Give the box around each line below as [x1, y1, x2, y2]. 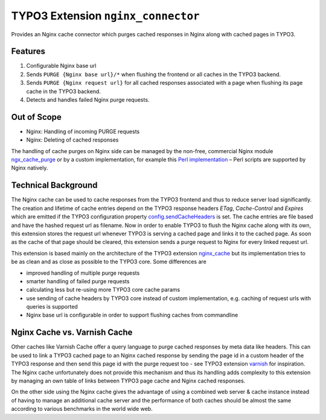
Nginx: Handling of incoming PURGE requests [26, 128, 140, 135]
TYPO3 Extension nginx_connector [11, 9, 200, 22]
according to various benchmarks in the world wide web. [11, 405, 153, 413]
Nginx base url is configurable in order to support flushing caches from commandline [26, 312, 238, 319]
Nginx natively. [11, 164, 48, 172]
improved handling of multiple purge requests [26, 269, 140, 277]
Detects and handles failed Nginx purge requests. [26, 96, 150, 103]
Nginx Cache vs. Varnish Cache [11, 327, 133, 338]
